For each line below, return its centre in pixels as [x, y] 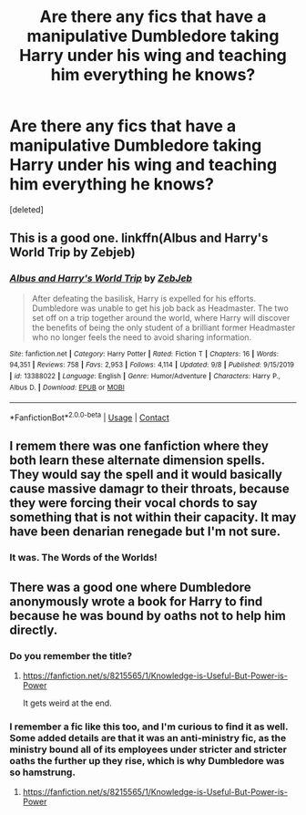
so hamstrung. [42, 772]
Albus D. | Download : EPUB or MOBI [67, 387]
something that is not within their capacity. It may [153, 517]
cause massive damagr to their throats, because [149, 489]
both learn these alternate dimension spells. [138, 461]
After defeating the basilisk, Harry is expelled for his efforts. [144, 298]
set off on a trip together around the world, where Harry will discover [161, 317]
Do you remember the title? [71, 655]
